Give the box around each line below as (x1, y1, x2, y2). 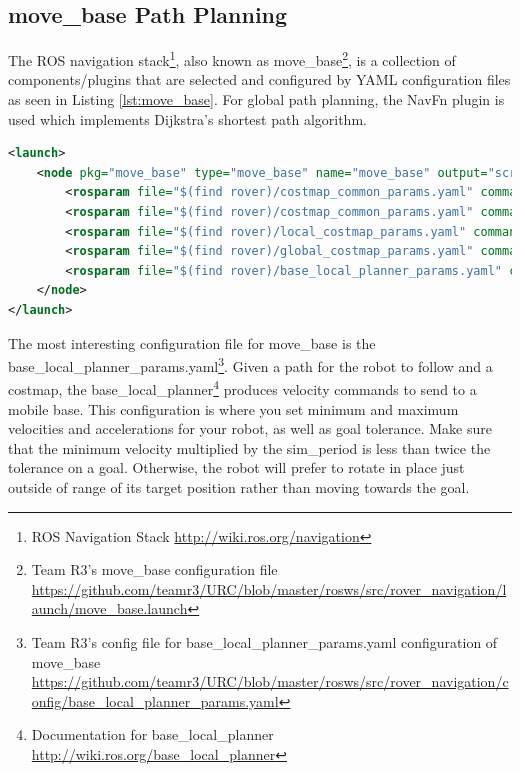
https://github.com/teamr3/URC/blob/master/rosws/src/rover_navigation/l (31, 578, 507, 599)
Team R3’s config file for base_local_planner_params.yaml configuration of (31, 632, 498, 653)
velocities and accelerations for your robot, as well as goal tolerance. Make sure (8, 418, 492, 439)
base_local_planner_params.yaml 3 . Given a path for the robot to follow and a (8, 353, 493, 376)
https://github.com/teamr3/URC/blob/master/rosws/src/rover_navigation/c (31, 671, 509, 692)
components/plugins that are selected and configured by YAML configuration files (8, 69, 511, 90)
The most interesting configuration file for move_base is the (8, 332, 376, 353)
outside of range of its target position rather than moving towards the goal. (8, 477, 470, 498)
